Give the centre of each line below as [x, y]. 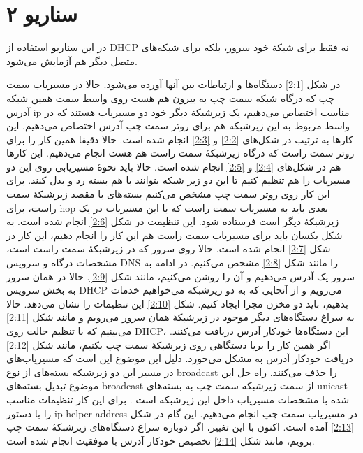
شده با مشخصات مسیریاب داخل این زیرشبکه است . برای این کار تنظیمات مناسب [178, 399]
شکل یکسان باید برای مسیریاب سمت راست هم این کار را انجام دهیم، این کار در [175, 235]
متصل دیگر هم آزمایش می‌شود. [72, 60]
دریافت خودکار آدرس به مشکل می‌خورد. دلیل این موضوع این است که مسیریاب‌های [180, 358]
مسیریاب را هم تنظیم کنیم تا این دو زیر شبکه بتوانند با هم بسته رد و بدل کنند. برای [178, 180]
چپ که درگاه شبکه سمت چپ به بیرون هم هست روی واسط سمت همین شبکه [171, 98]
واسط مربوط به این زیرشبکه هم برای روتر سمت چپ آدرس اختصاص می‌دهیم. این [178, 125]
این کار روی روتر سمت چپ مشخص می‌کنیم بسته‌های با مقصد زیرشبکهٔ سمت [168, 194]
